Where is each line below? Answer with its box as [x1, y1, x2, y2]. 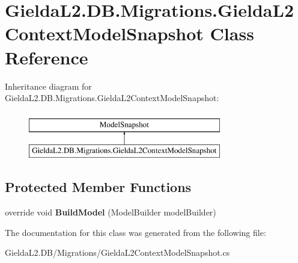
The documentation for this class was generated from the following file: [5, 226, 266, 238]
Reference [5, 45, 88, 69]
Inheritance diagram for [5, 79, 92, 92]
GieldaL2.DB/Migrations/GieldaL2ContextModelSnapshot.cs [5, 246, 230, 259]
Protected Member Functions [5, 178, 192, 196]
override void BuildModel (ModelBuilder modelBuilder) [5, 206, 216, 218]
